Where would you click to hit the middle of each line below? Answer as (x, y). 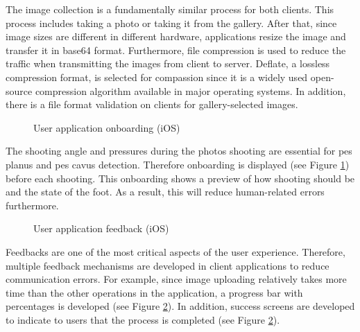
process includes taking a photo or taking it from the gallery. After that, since (171, 23)
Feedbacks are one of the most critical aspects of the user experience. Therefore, (175, 251)
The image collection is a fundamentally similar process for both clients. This (170, 9)
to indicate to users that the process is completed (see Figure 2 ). (143, 319)
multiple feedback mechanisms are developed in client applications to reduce (168, 265)
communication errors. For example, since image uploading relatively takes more (176, 279)
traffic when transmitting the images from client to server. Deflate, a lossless (168, 63)
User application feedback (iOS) (101, 228)
